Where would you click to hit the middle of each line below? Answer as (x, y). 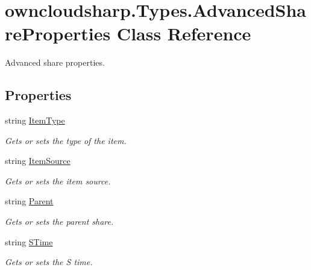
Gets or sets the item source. (58, 181)
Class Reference (184, 33)
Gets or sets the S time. (49, 262)
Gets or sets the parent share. (59, 221)
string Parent (29, 201)
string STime (29, 241)
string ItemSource (38, 161)
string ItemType (35, 120)
